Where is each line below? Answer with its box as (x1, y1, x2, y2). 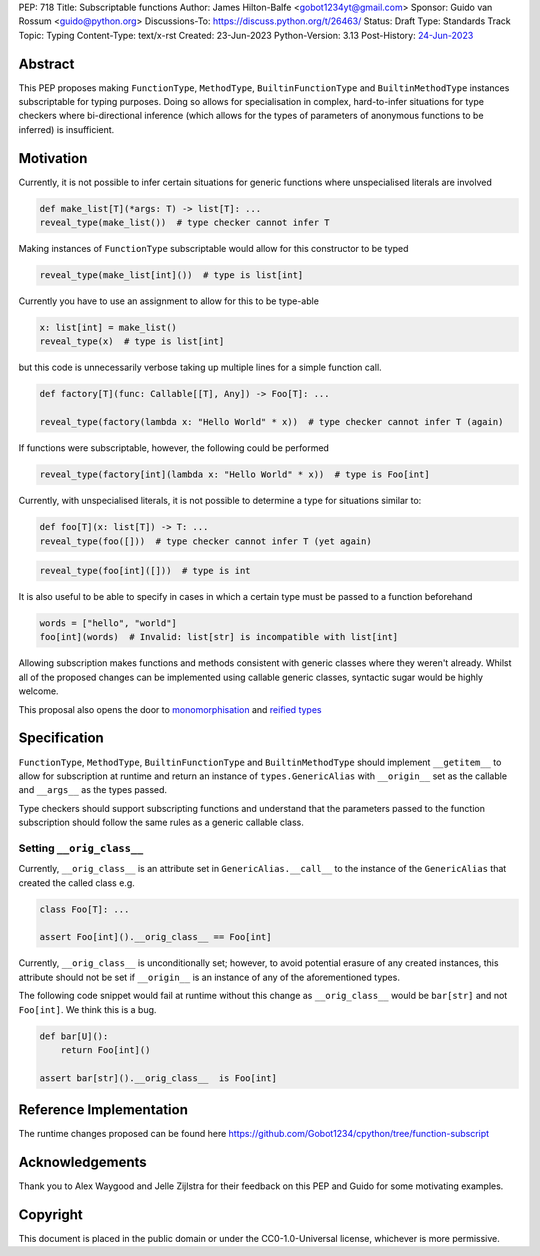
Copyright (18, 1206, 84, 1223)
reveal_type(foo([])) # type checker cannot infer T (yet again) (39, 535, 372, 547)
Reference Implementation (18, 1101, 189, 1119)
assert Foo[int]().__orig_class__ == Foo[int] (39, 931, 272, 943)
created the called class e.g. (18, 876, 135, 889)
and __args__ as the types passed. (18, 784, 168, 796)
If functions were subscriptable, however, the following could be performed (18, 442, 330, 454)
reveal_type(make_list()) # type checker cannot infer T (39, 217, 330, 229)
